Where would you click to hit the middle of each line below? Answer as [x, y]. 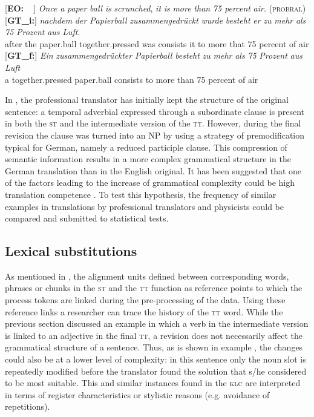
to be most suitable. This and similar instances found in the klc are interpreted [153, 383]
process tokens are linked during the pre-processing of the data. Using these [145, 300]
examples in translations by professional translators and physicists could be [145, 206]
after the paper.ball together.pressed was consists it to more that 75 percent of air [157, 43]
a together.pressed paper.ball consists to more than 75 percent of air [132, 79]
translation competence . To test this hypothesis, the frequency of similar [141, 194]
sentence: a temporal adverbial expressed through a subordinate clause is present [155, 111]
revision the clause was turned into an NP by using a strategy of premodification [155, 135]
